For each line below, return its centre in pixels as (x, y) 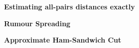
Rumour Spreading (37, 23)
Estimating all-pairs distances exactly (69, 6)
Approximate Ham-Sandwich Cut (63, 40)
